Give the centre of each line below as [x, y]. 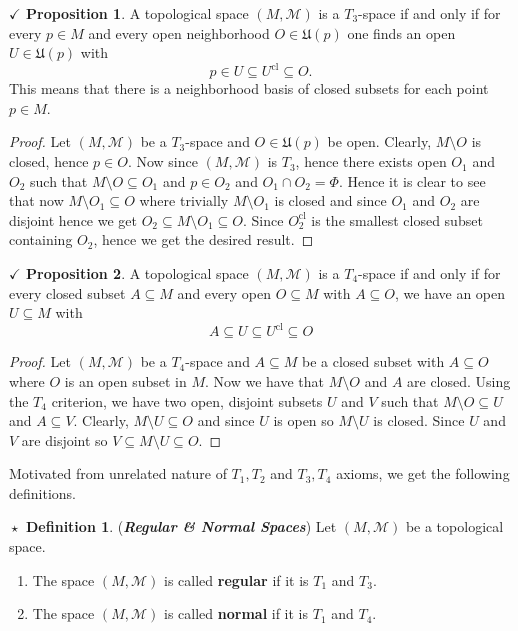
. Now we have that [265, 380]
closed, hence [49, 161]
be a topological [454, 526]
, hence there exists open [371, 161]
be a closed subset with [373, 361]
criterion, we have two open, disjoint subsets [187, 400]
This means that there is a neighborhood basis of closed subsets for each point [249, 88]
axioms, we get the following [423, 473]
